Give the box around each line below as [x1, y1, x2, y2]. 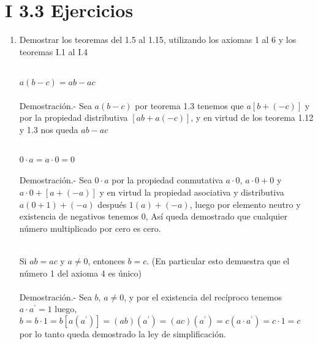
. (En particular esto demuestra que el [146, 254, 290, 267]
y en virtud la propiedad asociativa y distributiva [99, 186, 284, 199]
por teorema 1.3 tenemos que [135, 99, 244, 112]
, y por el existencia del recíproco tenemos [124, 290, 282, 303]
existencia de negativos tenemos [19, 210, 139, 223]
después [97, 197, 127, 210]
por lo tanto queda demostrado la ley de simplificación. [19, 327, 226, 340]
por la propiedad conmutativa [112, 174, 223, 186]
